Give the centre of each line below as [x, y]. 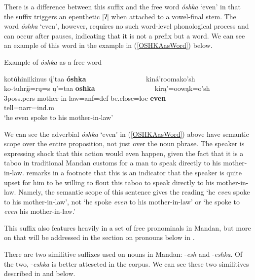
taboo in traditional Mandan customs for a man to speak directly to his [112, 163]
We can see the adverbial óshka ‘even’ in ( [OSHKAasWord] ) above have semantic [127, 134]
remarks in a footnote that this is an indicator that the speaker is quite [134, 172]
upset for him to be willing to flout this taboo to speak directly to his [109, 182]
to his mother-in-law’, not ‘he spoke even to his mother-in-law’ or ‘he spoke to [122, 201]
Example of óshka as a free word [53, 61]
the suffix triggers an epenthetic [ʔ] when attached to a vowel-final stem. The [120, 16]
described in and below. [40, 273]
